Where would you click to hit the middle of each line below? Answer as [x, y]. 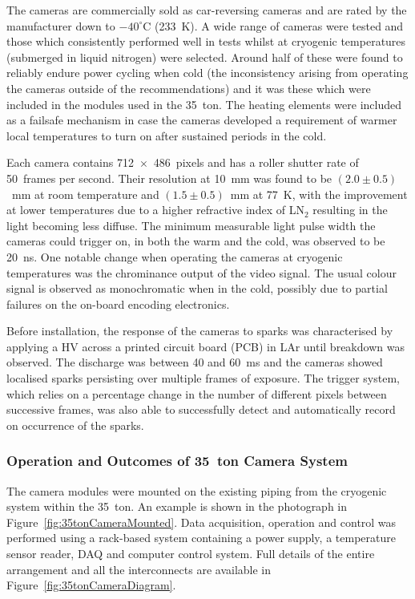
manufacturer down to [61, 25]
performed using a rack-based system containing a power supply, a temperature [201, 538]
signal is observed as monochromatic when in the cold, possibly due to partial [197, 288]
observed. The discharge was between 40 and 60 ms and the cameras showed [195, 362]
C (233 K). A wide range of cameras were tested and [273, 25]
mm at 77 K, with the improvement [319, 194]
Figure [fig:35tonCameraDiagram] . [91, 585]
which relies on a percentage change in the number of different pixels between [197, 393]
